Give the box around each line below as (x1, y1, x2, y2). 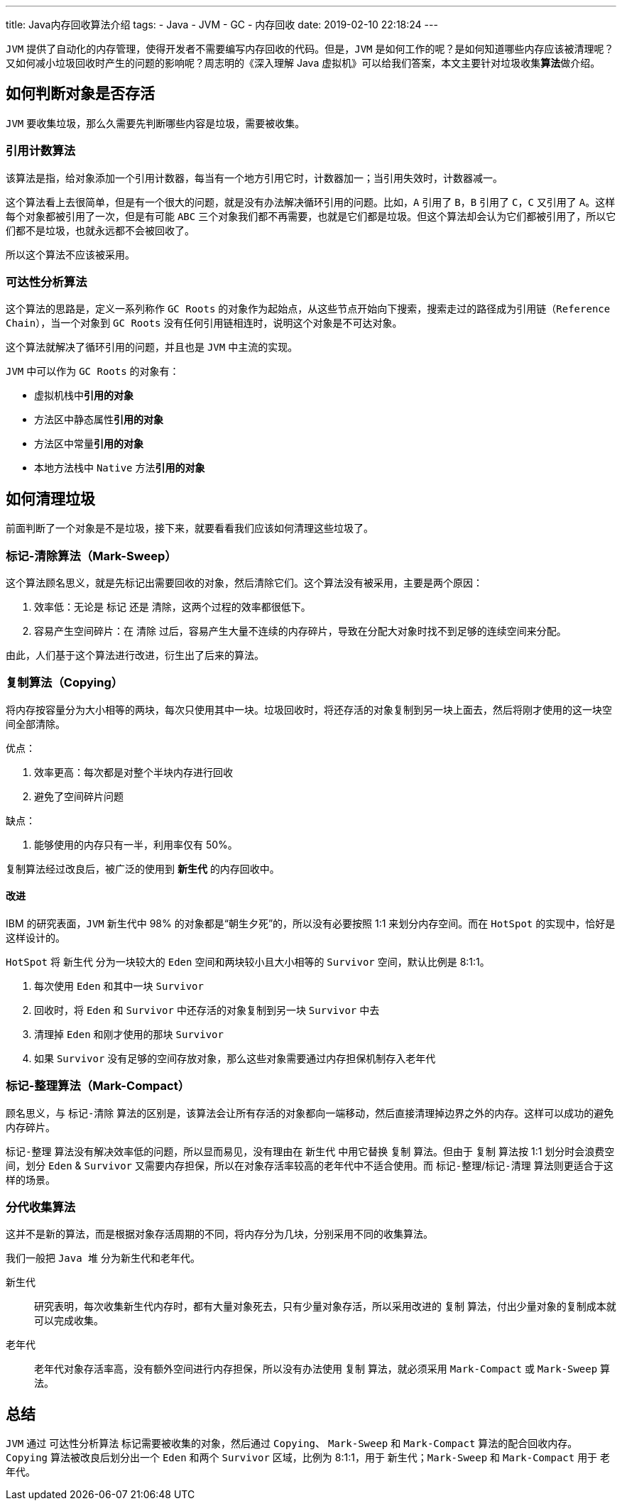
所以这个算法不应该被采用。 (6, 248, 135, 261)
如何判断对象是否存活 (6, 84, 155, 103)
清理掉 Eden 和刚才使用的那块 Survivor (34, 1027, 224, 1040)
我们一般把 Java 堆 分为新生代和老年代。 (6, 1252, 201, 1265)
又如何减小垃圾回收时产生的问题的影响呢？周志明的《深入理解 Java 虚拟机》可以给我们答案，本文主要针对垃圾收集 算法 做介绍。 (6, 57, 601, 69)
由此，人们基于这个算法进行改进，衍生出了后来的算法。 (6, 648, 264, 661)
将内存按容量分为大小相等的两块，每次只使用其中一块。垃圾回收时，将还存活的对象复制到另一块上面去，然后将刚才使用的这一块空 (6, 703, 612, 716)
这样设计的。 (6, 931, 65, 944)
